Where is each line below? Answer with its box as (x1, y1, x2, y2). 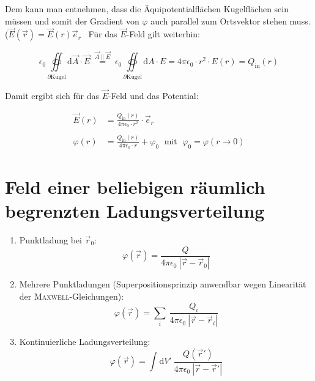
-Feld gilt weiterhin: (126, 28, 200, 40)
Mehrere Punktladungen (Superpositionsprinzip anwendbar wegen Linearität (19, 278, 306, 290)
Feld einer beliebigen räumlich (5, 174, 265, 199)
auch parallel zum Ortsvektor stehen (150, 14, 287, 27)
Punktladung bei (19, 233, 82, 246)
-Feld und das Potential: (108, 89, 199, 102)
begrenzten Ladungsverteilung (5, 198, 265, 223)
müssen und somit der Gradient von (5, 14, 139, 27)
